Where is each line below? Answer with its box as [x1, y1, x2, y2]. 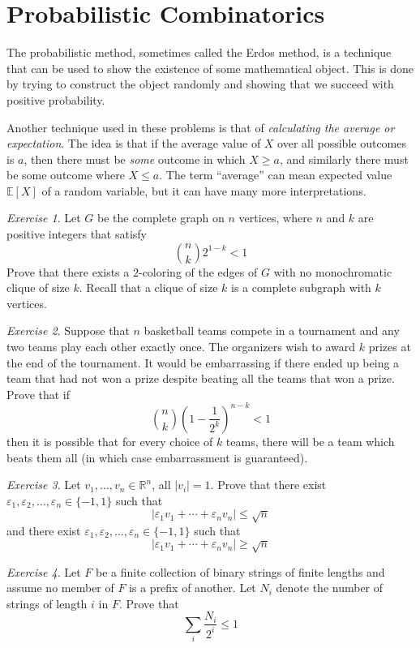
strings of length [6, 594, 88, 612]
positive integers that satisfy [6, 225, 148, 242]
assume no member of [6, 579, 114, 596]
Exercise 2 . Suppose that [6, 322, 130, 339]
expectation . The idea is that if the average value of [6, 135, 261, 152]
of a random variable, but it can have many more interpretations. [41, 182, 366, 199]
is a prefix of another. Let [129, 579, 256, 596]
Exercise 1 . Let [6, 209, 81, 226]
